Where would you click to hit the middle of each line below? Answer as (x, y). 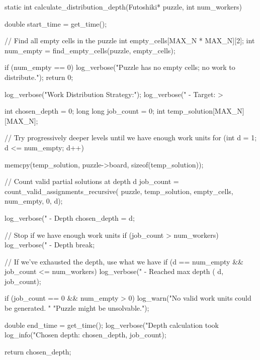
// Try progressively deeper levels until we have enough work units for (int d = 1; (131, 138)
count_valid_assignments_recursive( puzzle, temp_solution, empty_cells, (119, 191)
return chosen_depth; (38, 351)
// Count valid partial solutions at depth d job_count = (92, 181)
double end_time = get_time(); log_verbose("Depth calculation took (112, 325)
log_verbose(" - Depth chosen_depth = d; (70, 217)
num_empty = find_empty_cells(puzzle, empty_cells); (90, 50)
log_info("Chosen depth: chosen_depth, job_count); (85, 335)
